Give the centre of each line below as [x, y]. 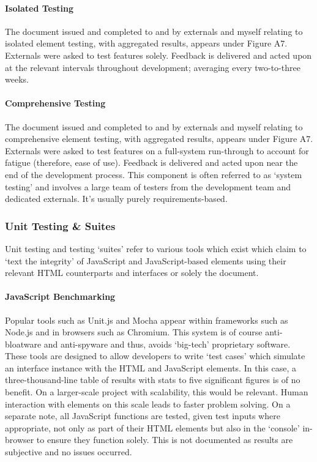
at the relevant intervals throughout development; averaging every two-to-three [153, 67]
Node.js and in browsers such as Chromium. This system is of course [134, 332]
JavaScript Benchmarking [60, 296]
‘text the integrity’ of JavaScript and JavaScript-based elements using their [146, 260]
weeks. [17, 79]
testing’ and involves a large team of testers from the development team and [148, 186]
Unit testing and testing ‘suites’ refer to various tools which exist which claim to [156, 248]
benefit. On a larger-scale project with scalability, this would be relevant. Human [157, 392]
